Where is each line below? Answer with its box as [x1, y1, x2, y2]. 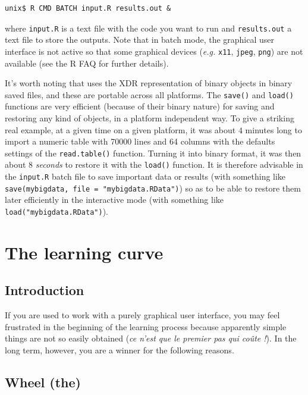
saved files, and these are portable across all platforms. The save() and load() [5, 88, 294, 101]
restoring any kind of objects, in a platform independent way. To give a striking [5, 111, 294, 124]
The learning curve [5, 240, 164, 264]
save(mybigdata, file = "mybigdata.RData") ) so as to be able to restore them [5, 181, 301, 194]
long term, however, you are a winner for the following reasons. [5, 343, 234, 356]
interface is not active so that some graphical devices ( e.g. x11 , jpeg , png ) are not [5, 45, 303, 57]
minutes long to [245, 123, 302, 136]
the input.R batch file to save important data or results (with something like [5, 170, 286, 183]
